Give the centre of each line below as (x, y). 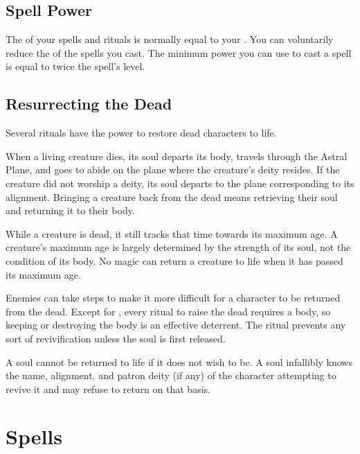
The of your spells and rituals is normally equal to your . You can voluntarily (170, 39)
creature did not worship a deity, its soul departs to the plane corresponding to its (180, 183)
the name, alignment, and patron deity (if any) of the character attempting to (171, 375)
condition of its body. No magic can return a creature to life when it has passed (174, 260)
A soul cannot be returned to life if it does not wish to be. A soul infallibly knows (179, 361)
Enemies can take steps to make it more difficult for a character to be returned (173, 298)
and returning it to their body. (70, 210)
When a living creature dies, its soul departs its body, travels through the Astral (177, 156)
